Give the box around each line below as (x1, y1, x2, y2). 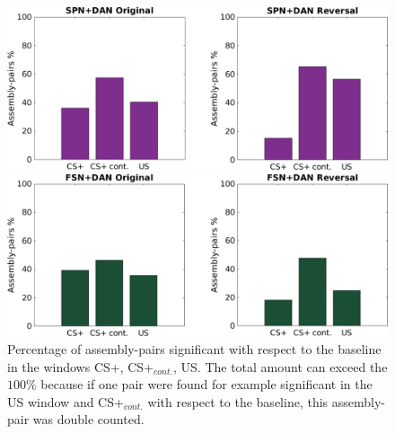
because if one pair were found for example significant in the (40, 375, 373, 394)
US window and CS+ (7, 392, 124, 411)
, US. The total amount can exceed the (173, 357, 388, 376)
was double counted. (32, 410, 145, 429)
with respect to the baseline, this (147, 392, 329, 411)
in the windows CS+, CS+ (7, 357, 154, 376)
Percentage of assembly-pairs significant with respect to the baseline (7, 340, 382, 359)
